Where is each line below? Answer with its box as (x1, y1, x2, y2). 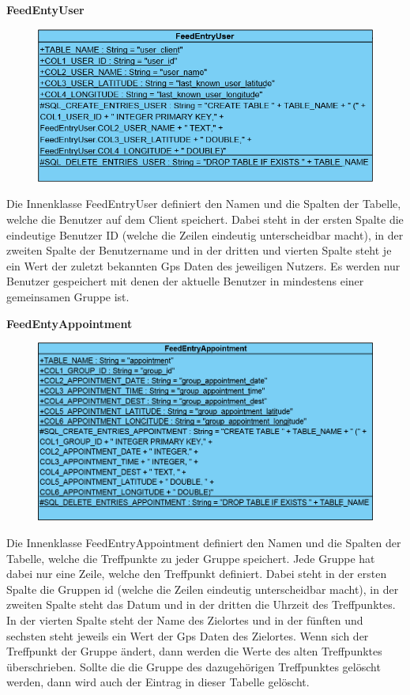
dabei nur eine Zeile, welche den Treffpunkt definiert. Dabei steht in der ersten (6, 565, 387, 582)
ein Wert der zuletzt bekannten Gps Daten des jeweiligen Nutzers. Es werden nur (6, 257, 401, 274)
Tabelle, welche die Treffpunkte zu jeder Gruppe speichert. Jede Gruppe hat (6, 550, 375, 566)
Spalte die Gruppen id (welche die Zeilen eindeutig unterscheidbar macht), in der (6, 580, 399, 597)
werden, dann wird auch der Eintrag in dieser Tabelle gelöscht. (6, 674, 310, 690)
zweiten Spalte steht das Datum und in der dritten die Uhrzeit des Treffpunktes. (6, 596, 396, 613)
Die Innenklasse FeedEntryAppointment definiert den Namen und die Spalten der (6, 534, 401, 550)
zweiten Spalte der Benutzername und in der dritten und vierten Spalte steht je (6, 242, 392, 259)
